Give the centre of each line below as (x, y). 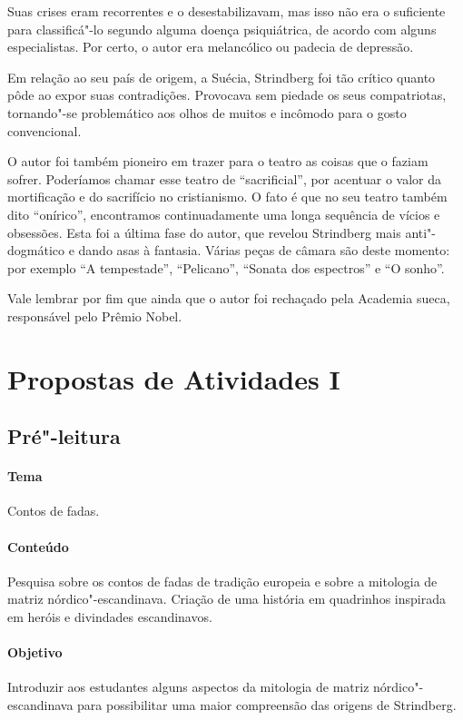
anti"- (421, 232)
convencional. (44, 130)
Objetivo (35, 652)
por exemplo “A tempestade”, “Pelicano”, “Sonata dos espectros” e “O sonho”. (226, 267)
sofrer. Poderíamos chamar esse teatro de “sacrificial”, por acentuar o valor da (225, 178)
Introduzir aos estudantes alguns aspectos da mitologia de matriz (188, 687)
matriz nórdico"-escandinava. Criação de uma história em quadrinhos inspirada (227, 599)
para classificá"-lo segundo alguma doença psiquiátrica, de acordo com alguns (222, 29)
